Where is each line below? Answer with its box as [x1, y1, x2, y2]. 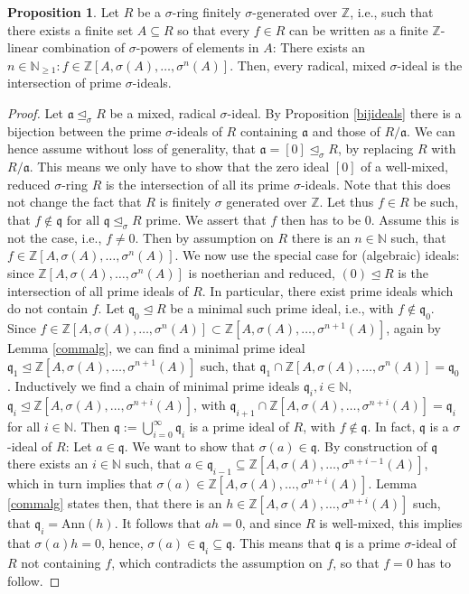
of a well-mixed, [361, 157, 449, 176]
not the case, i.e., [7, 227, 102, 246]
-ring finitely [172, 3, 241, 21]
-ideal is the [397, 55, 463, 74]
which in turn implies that [7, 474, 153, 493]
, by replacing [338, 139, 414, 158]
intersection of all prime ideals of [7, 281, 189, 300]
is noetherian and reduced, [188, 263, 335, 282]
